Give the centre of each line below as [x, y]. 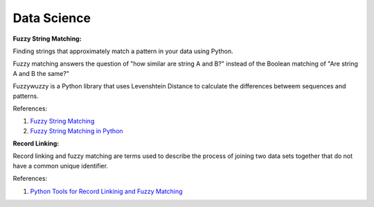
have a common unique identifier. [61, 166]
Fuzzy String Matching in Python [77, 130]
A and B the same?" [41, 73]
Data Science [52, 18]
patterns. [26, 96]
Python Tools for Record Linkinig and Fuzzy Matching [106, 191]
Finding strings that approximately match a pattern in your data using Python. [123, 51]
